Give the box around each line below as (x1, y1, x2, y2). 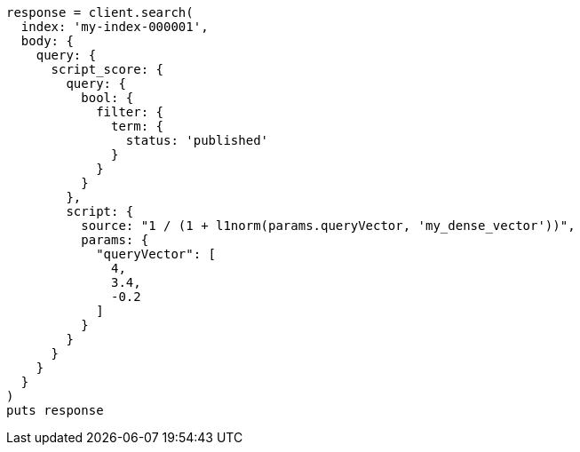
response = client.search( (6, 5, 194, 20)
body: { (20, 34, 74, 48)
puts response (6, 403, 104, 417)
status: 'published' (125, 133, 269, 147)
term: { (111, 119, 164, 133)
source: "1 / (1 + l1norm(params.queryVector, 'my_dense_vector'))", (81, 218, 576, 233)
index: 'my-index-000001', (20, 20, 209, 34)
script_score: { (51, 62, 164, 76)
